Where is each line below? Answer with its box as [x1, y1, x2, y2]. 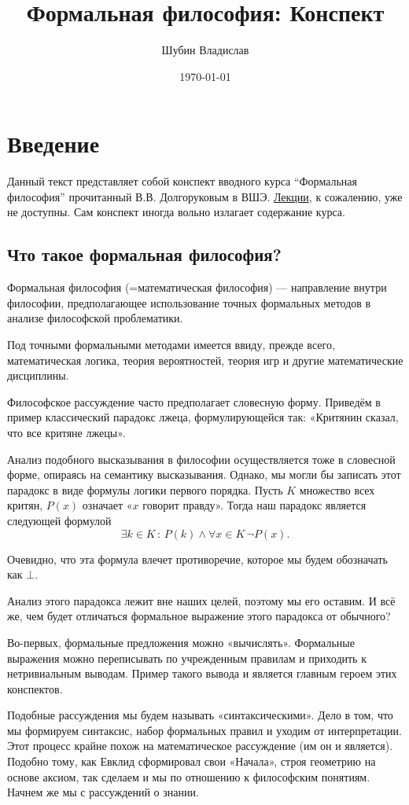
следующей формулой [7, 512, 112, 528]
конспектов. [7, 680, 63, 697]
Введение [7, 127, 100, 160]
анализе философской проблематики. [7, 310, 183, 326]
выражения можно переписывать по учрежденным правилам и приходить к [7, 649, 367, 666]
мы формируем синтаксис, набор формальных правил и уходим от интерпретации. [7, 722, 402, 738]
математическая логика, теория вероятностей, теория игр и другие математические [7, 351, 403, 368]
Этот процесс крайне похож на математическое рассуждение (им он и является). [7, 737, 393, 754]
